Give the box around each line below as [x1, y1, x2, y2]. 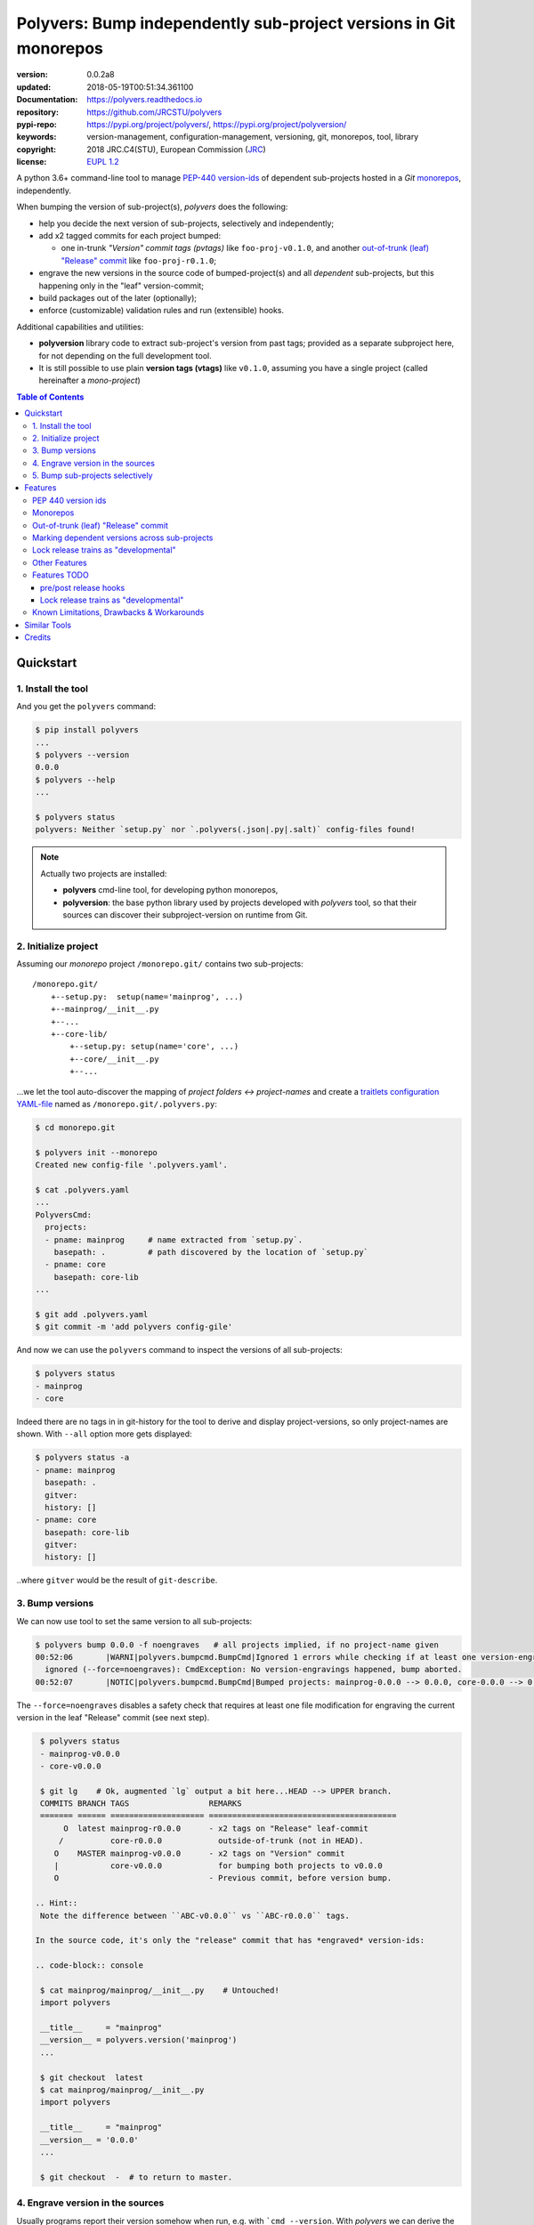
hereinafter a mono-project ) [38, 375, 142, 386]
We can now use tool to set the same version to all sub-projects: [16, 1615, 253, 1626]
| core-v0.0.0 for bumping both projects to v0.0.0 [53, 1861, 383, 1871]
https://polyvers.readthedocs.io [86, 94, 203, 105]
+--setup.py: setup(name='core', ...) [69, 1041, 239, 1052]
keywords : [16, 132, 57, 142]
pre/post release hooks [40, 582, 125, 593]
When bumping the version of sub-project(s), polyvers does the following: [16, 201, 288, 213]
